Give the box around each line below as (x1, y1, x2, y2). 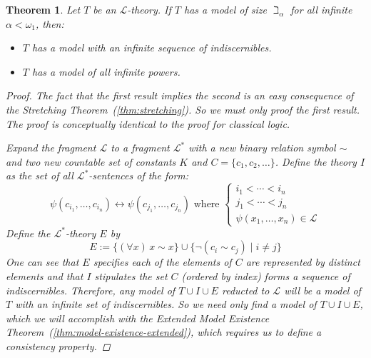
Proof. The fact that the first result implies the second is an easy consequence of (6, 88, 354, 103)
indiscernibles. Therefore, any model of (6, 282, 176, 297)
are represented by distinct (245, 254, 360, 269)
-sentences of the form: (88, 168, 189, 183)
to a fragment (111, 140, 170, 155)
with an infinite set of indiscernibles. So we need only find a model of (15, 297, 317, 312)
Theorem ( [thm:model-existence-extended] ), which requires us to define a (6, 324, 322, 339)
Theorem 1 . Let (6, 2, 81, 16)
